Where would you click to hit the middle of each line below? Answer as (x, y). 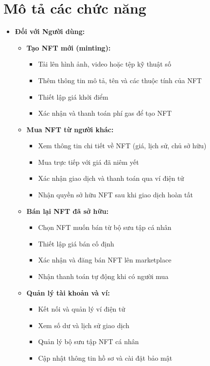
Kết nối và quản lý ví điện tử (82, 309)
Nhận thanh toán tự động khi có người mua (103, 276)
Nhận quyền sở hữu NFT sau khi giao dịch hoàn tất (115, 195)
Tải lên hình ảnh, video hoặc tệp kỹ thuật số (105, 64)
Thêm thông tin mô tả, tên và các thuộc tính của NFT (120, 80)
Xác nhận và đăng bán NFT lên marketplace (105, 260)
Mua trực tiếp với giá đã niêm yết (88, 162)
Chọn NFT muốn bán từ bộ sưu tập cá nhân (105, 227)
